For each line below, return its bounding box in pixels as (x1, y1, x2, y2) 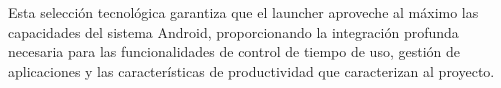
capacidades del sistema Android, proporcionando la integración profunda (8, 21, 459, 42)
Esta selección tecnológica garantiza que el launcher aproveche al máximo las (8, 2, 479, 22)
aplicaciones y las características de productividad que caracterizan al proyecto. (8, 60, 495, 81)
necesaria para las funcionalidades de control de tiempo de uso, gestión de (8, 41, 460, 62)
